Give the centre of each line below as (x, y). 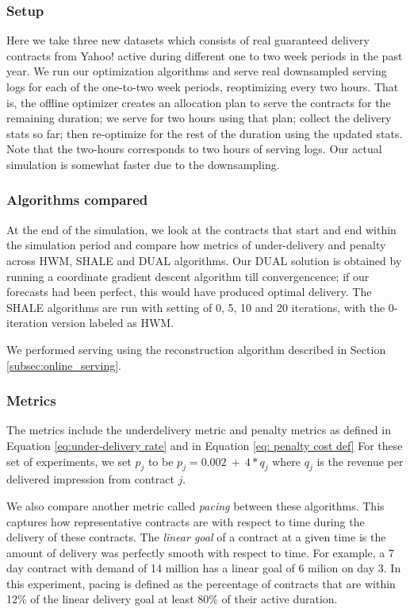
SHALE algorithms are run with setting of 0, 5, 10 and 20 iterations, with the (196, 307)
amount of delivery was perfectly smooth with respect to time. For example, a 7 (200, 552)
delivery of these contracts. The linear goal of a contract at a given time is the (196, 537)
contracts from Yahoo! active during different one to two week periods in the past (205, 55)
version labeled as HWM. (113, 323)
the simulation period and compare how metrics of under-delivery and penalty (196, 245)
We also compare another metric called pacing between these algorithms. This (195, 505)
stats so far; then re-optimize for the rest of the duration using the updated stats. (205, 133)
